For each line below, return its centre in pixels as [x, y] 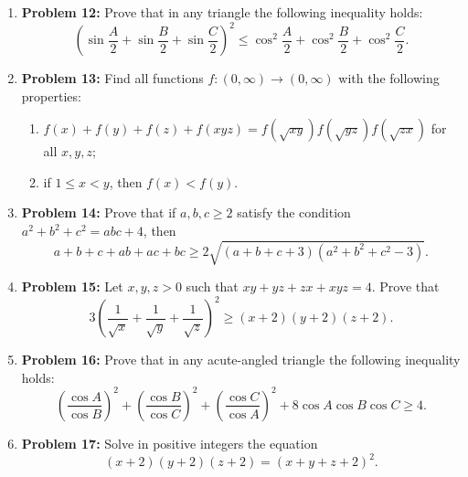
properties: [51, 95]
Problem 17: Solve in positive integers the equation [170, 443]
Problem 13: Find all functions [112, 78]
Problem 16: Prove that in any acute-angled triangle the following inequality [241, 360]
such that [212, 286]
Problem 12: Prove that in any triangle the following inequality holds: [222, 12]
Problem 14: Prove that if [99, 212]
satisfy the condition [294, 212]
